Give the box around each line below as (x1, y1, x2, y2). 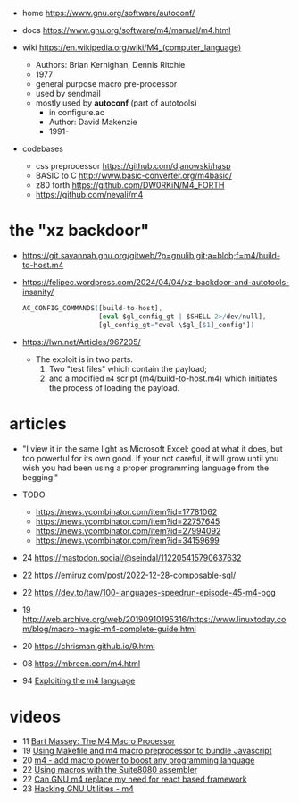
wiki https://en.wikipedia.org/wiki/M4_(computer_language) (21, 42, 242, 53)
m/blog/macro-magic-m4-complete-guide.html (21, 623, 196, 634)
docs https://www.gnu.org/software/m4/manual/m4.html (21, 25, 231, 35)
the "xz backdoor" (9, 221, 150, 241)
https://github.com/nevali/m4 (35, 190, 144, 199)
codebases (21, 143, 64, 154)
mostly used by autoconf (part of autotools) (35, 97, 198, 108)
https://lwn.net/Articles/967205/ (21, 336, 141, 347)
